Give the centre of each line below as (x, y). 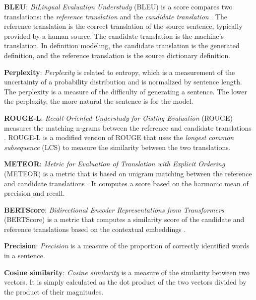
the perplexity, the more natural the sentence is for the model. (99, 101)
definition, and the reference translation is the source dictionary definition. (117, 55)
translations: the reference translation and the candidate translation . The (116, 16)
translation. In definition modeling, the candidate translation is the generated (122, 45)
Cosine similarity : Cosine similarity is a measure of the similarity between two (127, 272)
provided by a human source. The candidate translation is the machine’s (114, 36)
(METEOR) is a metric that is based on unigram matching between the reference (128, 173)
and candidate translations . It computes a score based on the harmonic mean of (126, 183)
